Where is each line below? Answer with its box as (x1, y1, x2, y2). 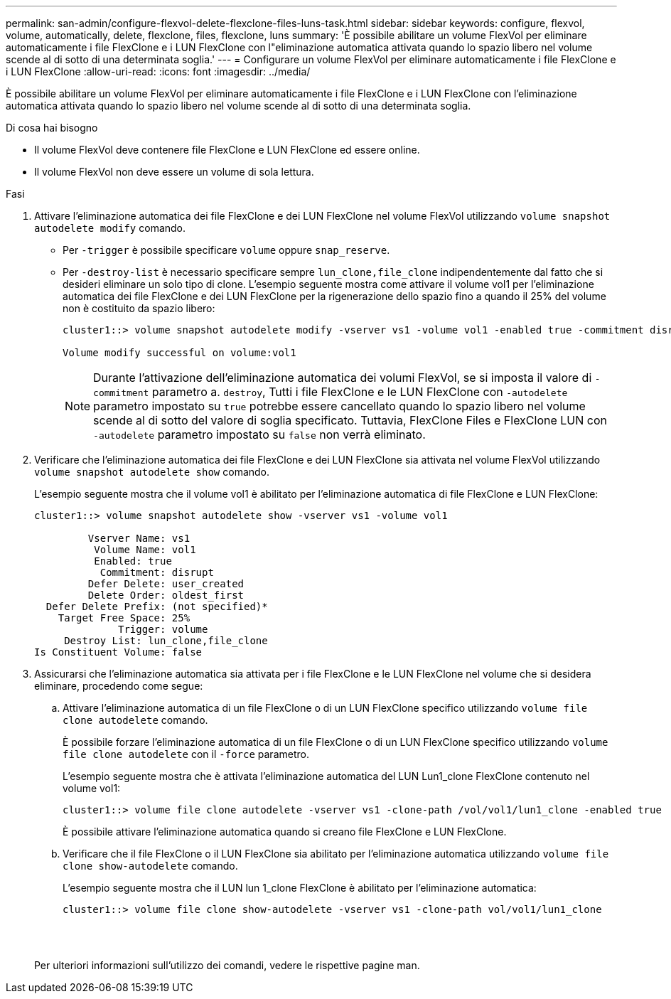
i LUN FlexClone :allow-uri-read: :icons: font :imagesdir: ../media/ (6, 65, 311, 78)
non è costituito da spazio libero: (63, 302, 215, 314)
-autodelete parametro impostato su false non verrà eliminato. (93, 427, 426, 442)
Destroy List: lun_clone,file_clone (64, 635, 268, 646)
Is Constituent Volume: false (34, 646, 203, 658)
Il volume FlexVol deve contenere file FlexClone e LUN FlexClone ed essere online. (34, 144, 420, 156)
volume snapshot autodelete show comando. (34, 466, 270, 478)
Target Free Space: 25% (58, 612, 190, 624)
